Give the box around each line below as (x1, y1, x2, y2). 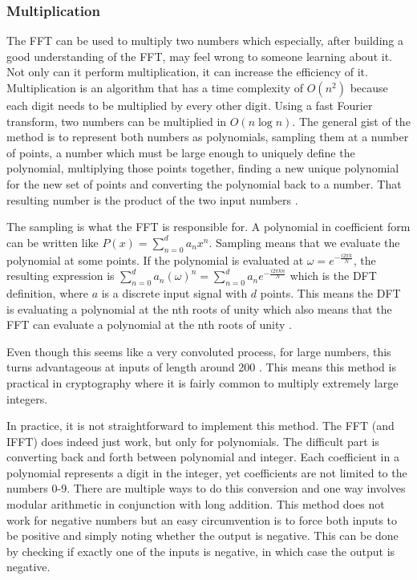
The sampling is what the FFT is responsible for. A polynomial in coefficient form (6, 218, 411, 235)
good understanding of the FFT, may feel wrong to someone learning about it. (6, 47, 392, 64)
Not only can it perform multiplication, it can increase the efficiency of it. (6, 63, 368, 80)
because (350, 79, 388, 95)
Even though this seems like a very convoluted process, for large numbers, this (6, 343, 391, 359)
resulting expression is (6, 267, 115, 284)
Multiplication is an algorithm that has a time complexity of (6, 79, 304, 95)
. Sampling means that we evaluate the (208, 233, 400, 250)
